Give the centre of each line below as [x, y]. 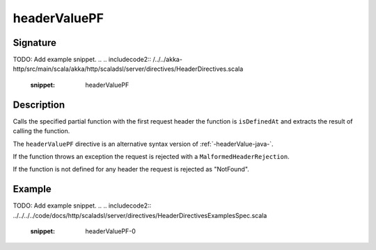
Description [39, 105]
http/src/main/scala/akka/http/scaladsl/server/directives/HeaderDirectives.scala [128, 69]
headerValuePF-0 [110, 231]
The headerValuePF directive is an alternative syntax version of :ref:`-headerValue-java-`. [143, 144]
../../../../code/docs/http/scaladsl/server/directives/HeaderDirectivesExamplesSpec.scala [140, 215]
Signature [35, 43]
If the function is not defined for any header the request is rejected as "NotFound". [131, 169]
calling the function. [41, 131]
